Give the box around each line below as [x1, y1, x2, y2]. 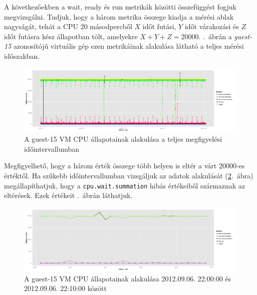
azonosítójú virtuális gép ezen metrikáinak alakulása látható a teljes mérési [13, 41, 244, 51]
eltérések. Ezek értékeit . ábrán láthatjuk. [4, 190, 133, 201]
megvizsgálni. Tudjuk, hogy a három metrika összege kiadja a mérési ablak [4, 11, 234, 22]
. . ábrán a [198, 31, 232, 41]
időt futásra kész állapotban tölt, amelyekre [4, 31, 138, 41]
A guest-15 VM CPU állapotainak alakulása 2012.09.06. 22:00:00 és [24, 273, 231, 283]
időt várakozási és [184, 21, 239, 32]
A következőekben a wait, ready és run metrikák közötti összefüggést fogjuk [4, 2, 236, 12]
